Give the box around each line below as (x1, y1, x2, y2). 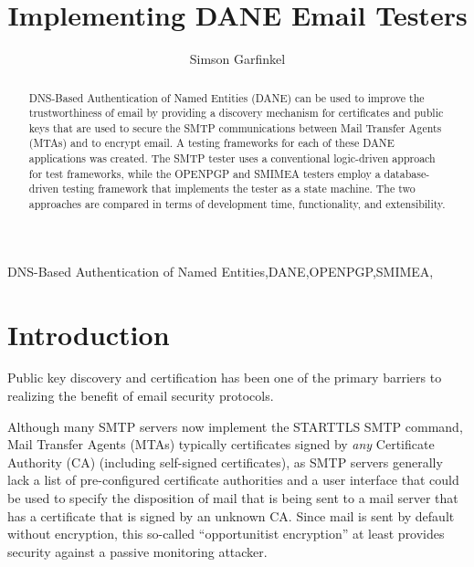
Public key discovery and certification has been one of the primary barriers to (7, 368, 442, 387)
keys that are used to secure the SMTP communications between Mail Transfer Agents (28, 120, 442, 135)
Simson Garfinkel (189, 49, 286, 68)
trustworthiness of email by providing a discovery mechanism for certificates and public (28, 105, 444, 121)
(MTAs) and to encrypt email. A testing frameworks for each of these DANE (28, 135, 395, 151)
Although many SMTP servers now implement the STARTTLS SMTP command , (7, 416, 463, 436)
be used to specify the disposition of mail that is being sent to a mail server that (7, 488, 458, 508)
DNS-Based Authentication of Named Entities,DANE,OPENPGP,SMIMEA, (7, 261, 434, 280)
